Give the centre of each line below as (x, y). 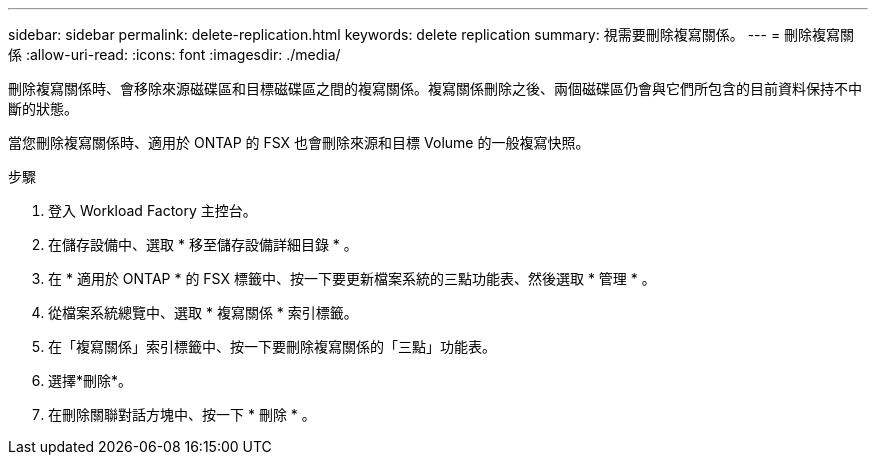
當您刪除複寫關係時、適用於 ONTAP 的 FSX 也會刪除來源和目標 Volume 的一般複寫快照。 (299, 142)
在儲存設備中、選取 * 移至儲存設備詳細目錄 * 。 (203, 244)
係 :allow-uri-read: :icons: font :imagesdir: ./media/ (174, 54)
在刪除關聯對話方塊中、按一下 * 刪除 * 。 (182, 414)
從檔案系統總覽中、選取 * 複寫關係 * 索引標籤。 (203, 312)
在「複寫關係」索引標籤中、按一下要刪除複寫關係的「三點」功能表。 (272, 346)
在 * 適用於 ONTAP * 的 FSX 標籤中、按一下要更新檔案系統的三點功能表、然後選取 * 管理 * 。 (352, 278)
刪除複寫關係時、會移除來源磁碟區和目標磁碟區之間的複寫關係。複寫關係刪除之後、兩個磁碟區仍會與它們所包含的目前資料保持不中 (435, 88)
